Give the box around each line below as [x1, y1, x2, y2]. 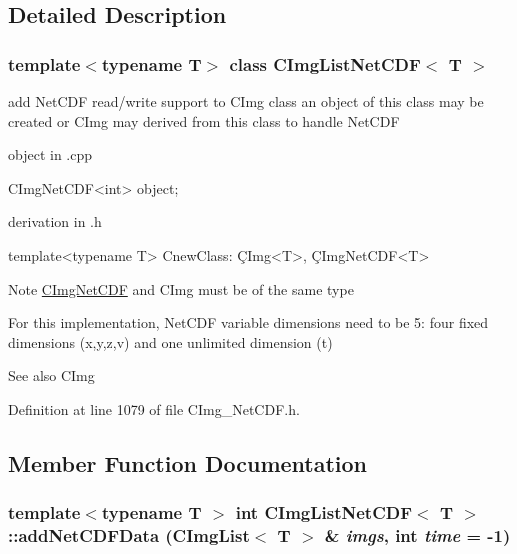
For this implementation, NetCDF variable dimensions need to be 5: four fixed [8, 312, 489, 333]
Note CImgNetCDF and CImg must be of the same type [8, 278, 354, 299]
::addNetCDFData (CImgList [8, 523, 250, 548]
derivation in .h [8, 211, 102, 232]
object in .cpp [8, 144, 93, 165]
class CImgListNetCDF [229, 51, 421, 76]
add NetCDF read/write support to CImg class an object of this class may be [8, 91, 484, 111]
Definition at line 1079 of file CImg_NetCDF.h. [8, 398, 300, 419]
